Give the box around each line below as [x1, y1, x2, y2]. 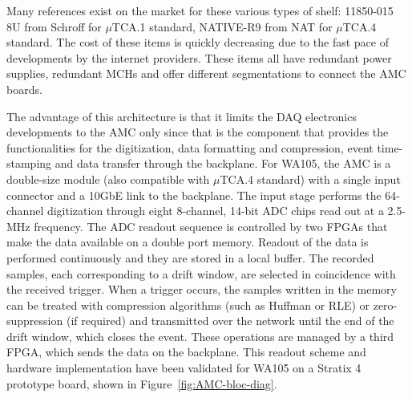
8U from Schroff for [6, 18, 102, 35]
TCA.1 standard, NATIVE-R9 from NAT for [111, 18, 333, 35]
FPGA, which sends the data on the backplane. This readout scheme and [6, 343, 366, 360]
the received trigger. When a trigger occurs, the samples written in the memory [6, 281, 398, 298]
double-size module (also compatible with [6, 170, 210, 187]
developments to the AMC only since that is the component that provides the [6, 124, 389, 140]
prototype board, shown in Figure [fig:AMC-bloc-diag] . [6, 375, 277, 392]
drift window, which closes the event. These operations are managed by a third [6, 327, 394, 344]
